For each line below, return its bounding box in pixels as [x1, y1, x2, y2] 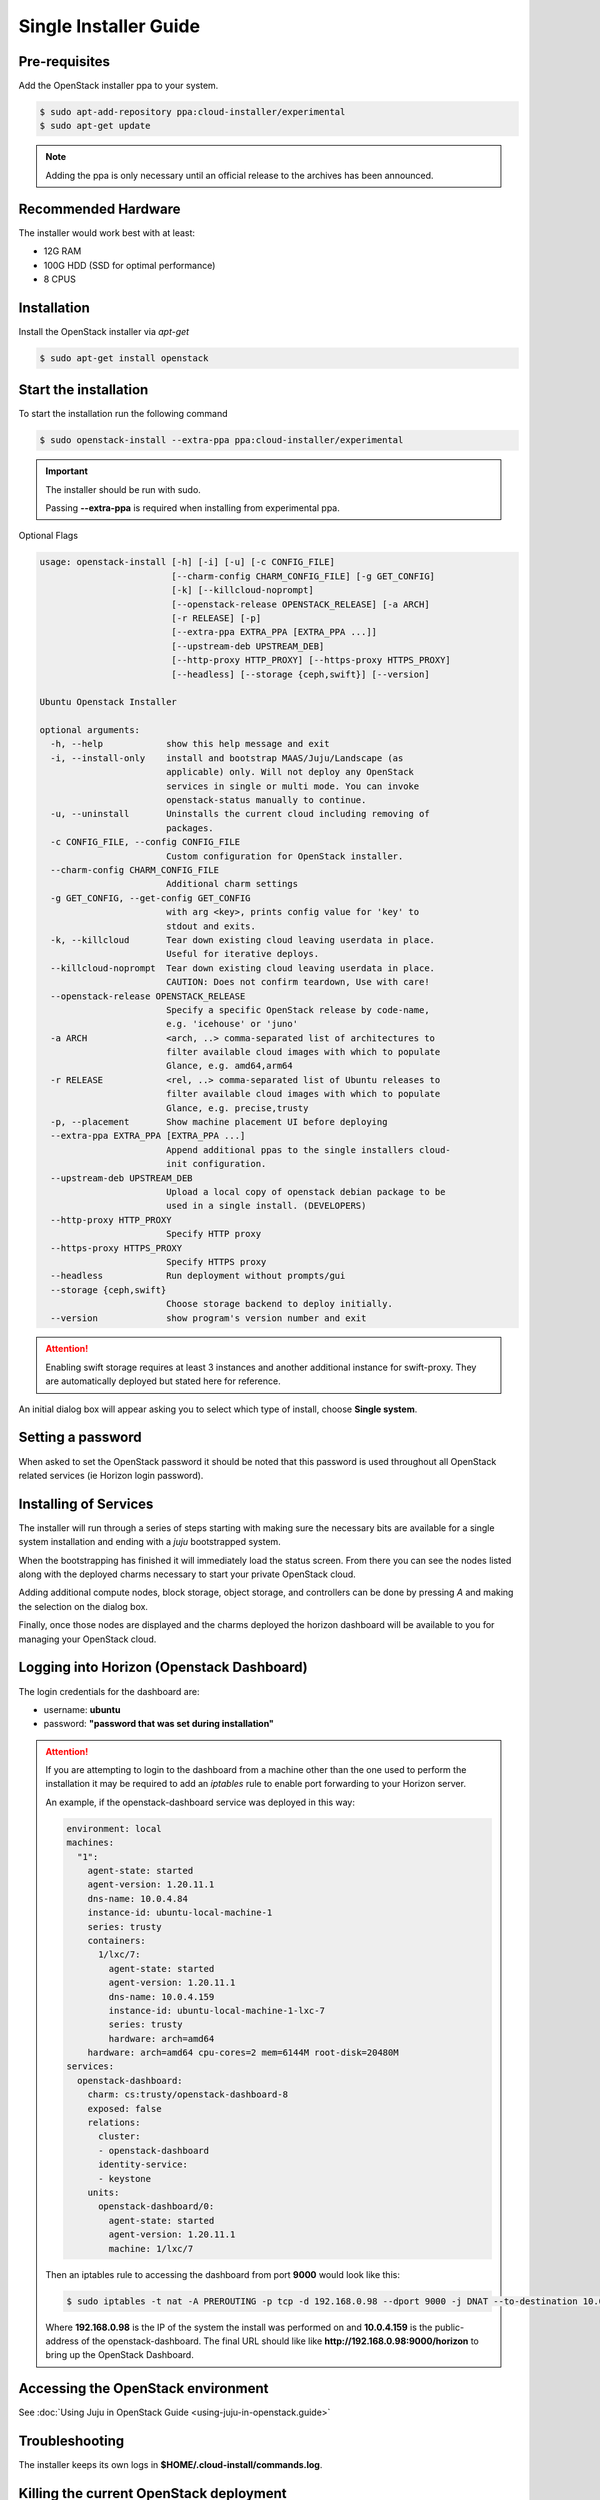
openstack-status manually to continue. [165, 795, 367, 806]
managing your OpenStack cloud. [18, 1633, 157, 1645]
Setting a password [18, 1429, 142, 1446]
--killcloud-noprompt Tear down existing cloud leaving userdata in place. [50, 962, 435, 974]
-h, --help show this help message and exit [50, 738, 330, 750]
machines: [66, 1837, 115, 1849]
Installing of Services [18, 1495, 154, 1512]
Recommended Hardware [18, 200, 181, 217]
